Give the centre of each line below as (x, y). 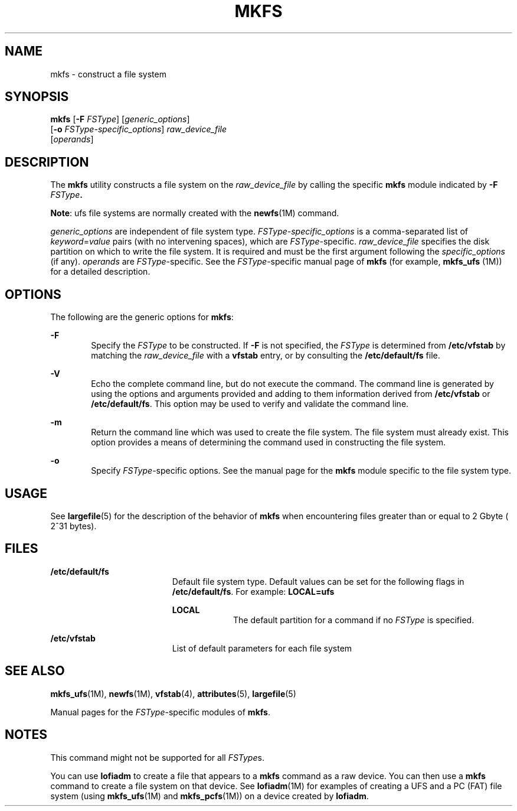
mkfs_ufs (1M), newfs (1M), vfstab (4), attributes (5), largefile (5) (173, 693)
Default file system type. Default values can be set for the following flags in (318, 581)
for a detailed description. (100, 272)
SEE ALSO (35, 671)
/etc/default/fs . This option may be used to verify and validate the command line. (250, 404)
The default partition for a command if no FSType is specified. (354, 620)
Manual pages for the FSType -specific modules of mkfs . (160, 712)
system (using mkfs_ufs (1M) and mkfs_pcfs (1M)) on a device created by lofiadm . (210, 796)
